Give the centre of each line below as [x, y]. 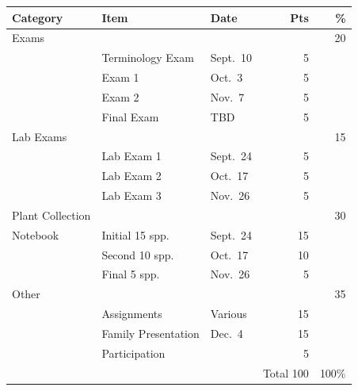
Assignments [132, 314]
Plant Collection [51, 215]
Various [229, 314]
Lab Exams [40, 136]
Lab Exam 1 [131, 156]
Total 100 [286, 372]
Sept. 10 [231, 57]
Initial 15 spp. [135, 234]
